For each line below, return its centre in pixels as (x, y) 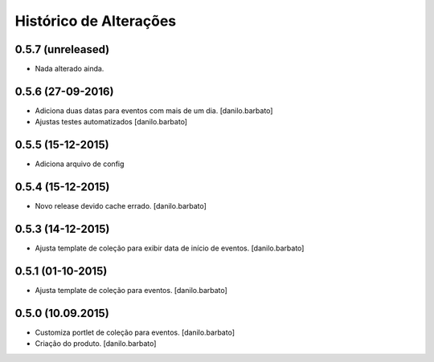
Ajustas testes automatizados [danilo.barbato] (111, 122)
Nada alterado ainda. (70, 69)
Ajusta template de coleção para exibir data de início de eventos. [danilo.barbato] (170, 248)
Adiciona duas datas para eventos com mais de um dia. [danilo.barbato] (154, 110)
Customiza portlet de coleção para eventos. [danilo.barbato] (135, 332)
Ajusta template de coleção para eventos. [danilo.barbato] (131, 290)
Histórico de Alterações (96, 21)
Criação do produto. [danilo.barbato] (96, 344)
